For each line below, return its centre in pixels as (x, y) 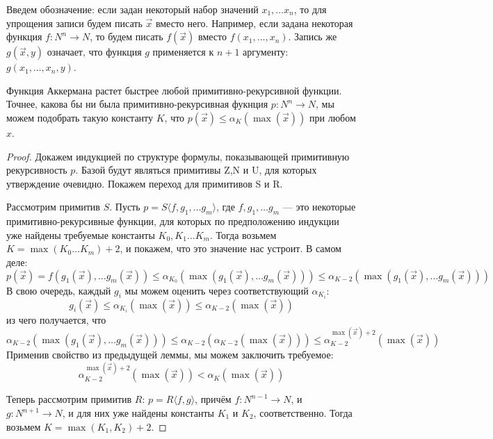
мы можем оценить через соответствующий (217, 290)
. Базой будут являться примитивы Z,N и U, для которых (196, 170)
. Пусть (125, 207)
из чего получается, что (56, 319)
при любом (333, 117)
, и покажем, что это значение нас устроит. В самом (231, 248)
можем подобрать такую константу (80, 117)
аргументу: (266, 52)
